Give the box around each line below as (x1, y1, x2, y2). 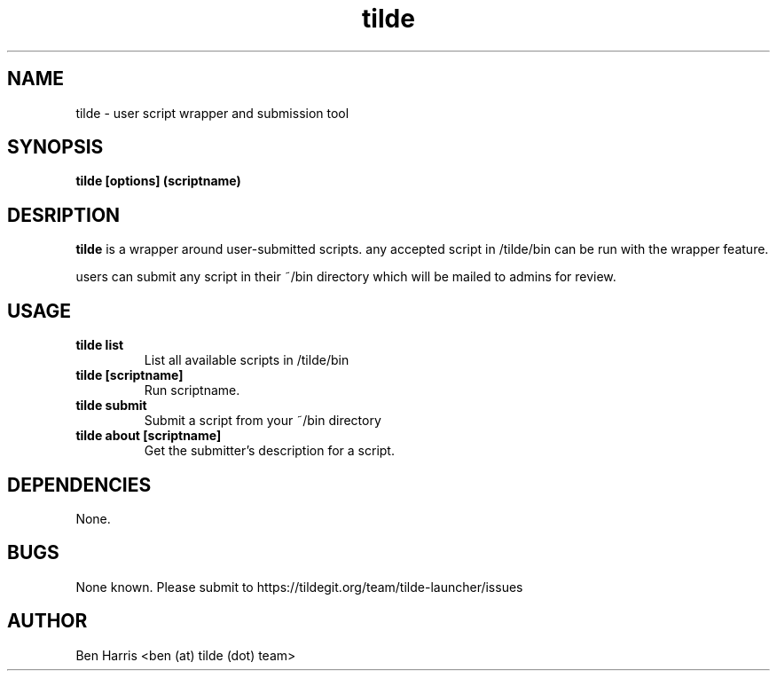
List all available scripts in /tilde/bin (144, 352, 349, 368)
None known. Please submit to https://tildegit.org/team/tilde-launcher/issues (75, 579, 523, 595)
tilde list (75, 337, 124, 353)
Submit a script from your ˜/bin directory (144, 413, 381, 429)
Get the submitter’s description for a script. (144, 443, 395, 459)
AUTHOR (7, 610, 88, 633)
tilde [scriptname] (75, 367, 184, 383)
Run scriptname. (144, 382, 240, 398)
